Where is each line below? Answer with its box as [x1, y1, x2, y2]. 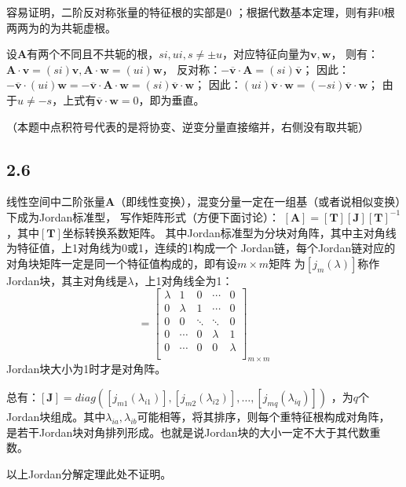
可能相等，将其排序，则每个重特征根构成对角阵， [137, 408, 390, 424]
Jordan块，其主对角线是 [6, 272, 128, 288]
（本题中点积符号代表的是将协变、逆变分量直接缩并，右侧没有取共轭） [6, 118, 369, 134]
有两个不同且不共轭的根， [27, 46, 159, 62]
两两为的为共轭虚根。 [6, 19, 116, 35]
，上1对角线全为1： [134, 272, 233, 288]
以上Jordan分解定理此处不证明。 [6, 465, 172, 482]
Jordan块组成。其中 [6, 408, 106, 424]
